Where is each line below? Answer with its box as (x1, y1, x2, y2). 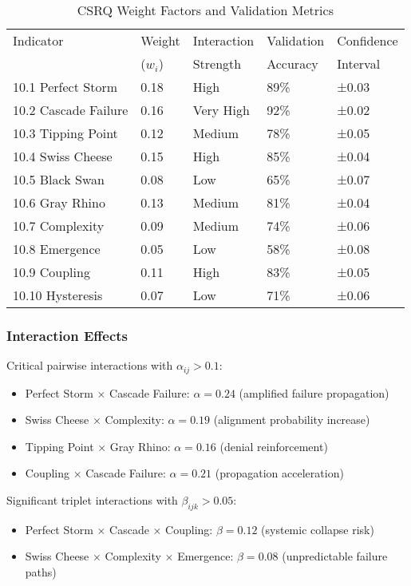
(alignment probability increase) (213, 411, 370, 428)
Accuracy (267, 54, 318, 73)
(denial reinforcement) (219, 438, 328, 454)
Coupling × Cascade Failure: (25, 465, 166, 481)
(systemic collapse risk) (261, 521, 374, 537)
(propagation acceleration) (215, 465, 344, 481)
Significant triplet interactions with (6, 492, 178, 509)
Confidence (337, 31, 398, 49)
